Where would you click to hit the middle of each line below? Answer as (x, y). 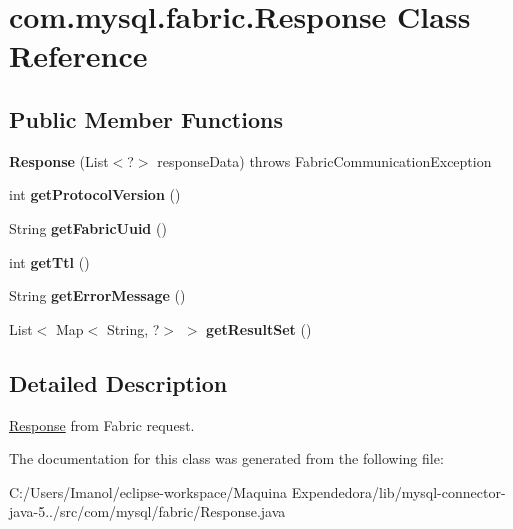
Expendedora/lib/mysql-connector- (398, 491)
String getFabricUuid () (88, 227)
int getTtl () (49, 261)
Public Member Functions (146, 118)
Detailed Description (118, 382)
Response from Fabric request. (102, 424)
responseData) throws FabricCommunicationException (324, 160)
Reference (78, 55)
